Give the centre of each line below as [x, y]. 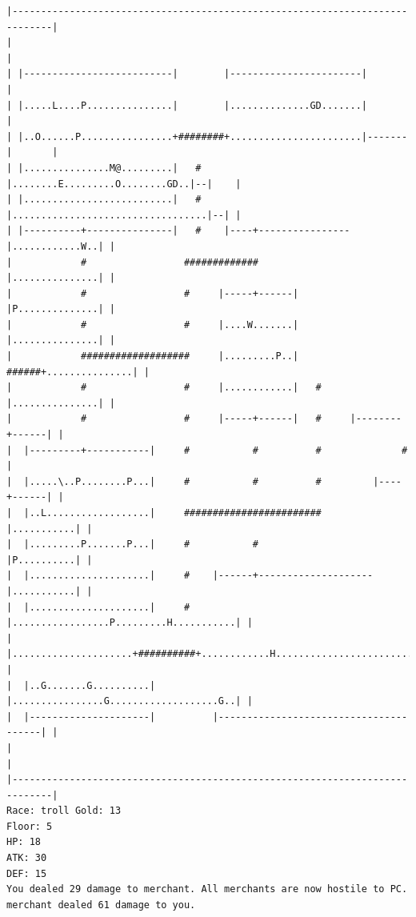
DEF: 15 [27, 873]
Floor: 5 [30, 826]
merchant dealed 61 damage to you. [101, 905]
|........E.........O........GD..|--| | [124, 184]
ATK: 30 [27, 858]
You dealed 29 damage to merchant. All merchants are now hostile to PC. [207, 889]
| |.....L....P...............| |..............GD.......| [187, 105]
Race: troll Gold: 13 [64, 811]
